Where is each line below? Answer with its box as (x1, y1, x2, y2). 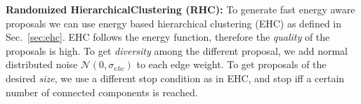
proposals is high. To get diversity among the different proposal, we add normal (6, 43, 348, 58)
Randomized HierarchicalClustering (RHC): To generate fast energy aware (6, 2, 355, 16)
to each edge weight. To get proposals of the (136, 57, 327, 72)
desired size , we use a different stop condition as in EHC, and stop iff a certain (6, 70, 345, 85)
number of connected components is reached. (6, 84, 198, 99)
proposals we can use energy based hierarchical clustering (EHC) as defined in (6, 15, 342, 30)
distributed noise (6, 57, 78, 72)
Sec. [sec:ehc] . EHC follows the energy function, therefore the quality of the (6, 30, 330, 44)
